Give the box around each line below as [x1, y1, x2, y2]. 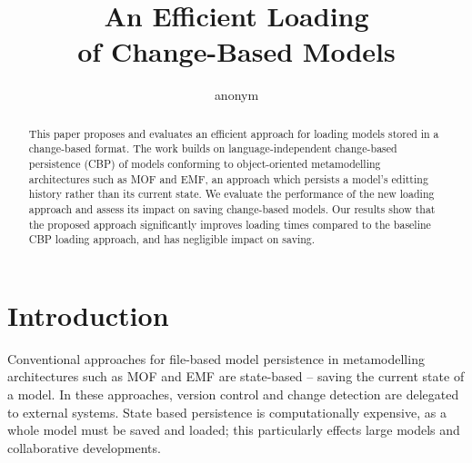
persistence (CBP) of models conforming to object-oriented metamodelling [28, 156, 381, 172]
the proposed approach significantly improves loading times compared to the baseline [28, 216, 431, 231]
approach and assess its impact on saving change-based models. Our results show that [28, 201, 436, 216]
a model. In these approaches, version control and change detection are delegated [7, 385, 459, 404]
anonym [214, 85, 259, 104]
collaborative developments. [7, 438, 161, 457]
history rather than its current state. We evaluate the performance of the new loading [28, 186, 435, 202]
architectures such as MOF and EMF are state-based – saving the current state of [7, 367, 465, 386]
